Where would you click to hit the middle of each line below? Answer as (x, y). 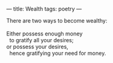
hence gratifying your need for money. (57, 53)
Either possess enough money (45, 34)
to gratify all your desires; (41, 40)
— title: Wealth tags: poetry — (44, 9)
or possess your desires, (37, 46)
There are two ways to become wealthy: (57, 20)
